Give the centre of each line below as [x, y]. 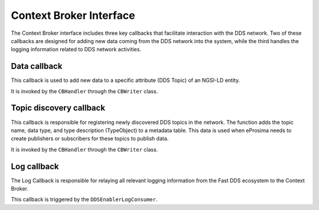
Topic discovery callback [58, 108]
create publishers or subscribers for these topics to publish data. [90, 139]
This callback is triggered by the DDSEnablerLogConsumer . [84, 199]
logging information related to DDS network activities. [76, 50]
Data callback [37, 66]
